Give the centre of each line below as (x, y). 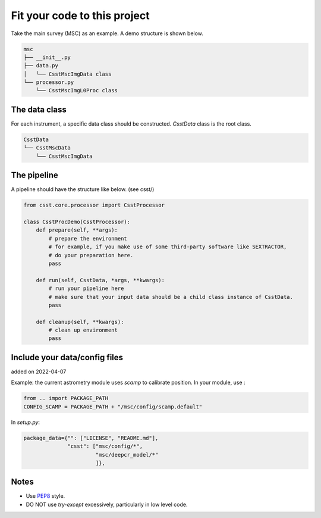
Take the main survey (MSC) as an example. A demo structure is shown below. (107, 33)
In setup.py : (26, 422)
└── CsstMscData (47, 148)
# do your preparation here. (91, 255)
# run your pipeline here (86, 288)
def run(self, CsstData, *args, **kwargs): (100, 280)
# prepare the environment (88, 238)
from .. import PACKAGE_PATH (66, 398)
